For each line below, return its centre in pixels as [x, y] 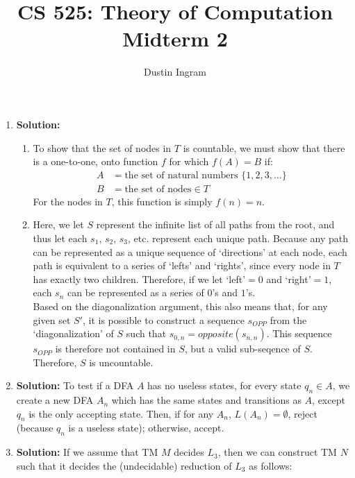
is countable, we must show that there [264, 147]
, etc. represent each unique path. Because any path [238, 238]
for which [189, 161]
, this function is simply [162, 201]
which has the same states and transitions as [206, 400]
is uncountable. [121, 362]
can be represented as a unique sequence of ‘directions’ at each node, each [190, 251]
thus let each [60, 238]
